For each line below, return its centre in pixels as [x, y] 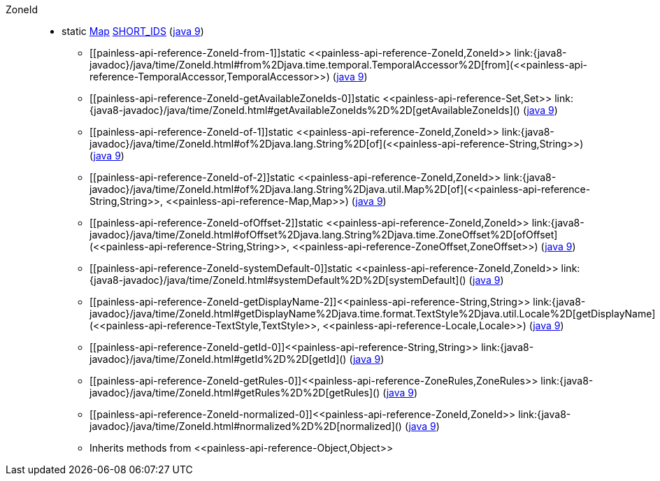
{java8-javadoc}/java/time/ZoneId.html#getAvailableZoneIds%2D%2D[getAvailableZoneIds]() [305, 110]
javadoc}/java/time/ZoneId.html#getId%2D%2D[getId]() [218, 359]
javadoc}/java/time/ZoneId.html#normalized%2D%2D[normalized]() [246, 426]
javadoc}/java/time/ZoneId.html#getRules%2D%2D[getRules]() [235, 393]
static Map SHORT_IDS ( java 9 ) [133, 31]
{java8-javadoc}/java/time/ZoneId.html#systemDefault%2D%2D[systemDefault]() [278, 280]
